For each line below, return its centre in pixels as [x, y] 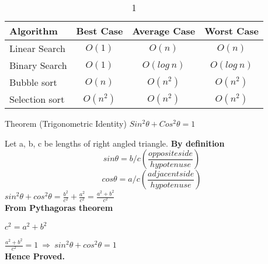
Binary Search [38, 65]
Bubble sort [33, 82]
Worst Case [232, 31]
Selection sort [37, 99]
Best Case [100, 31]
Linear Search [37, 48]
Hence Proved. [35, 256]
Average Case [164, 31]
